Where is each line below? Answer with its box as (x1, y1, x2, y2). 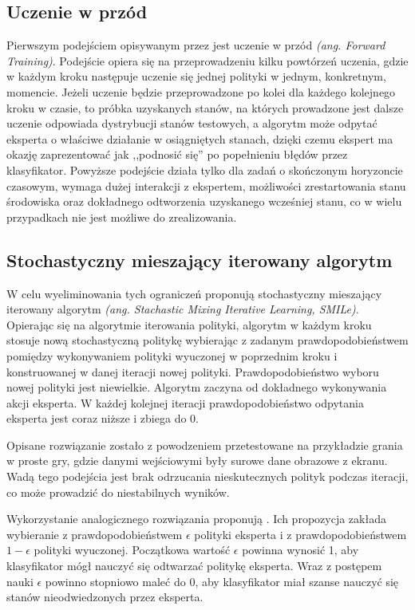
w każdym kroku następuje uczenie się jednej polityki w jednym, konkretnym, (6, 68, 386, 85)
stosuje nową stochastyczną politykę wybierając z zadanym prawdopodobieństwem (6, 332, 409, 348)
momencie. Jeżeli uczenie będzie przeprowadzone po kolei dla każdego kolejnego (6, 83, 396, 100)
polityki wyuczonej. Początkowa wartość (34, 541, 231, 558)
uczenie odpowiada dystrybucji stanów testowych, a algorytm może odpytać (6, 115, 377, 132)
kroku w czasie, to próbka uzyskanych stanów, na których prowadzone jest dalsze (6, 99, 404, 116)
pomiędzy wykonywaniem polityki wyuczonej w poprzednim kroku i (6, 347, 338, 364)
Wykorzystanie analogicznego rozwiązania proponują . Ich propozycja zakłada (6, 510, 386, 527)
